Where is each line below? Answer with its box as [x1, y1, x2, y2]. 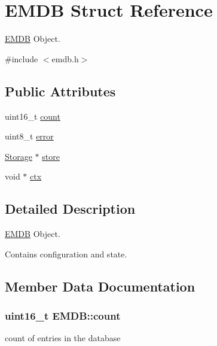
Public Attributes [5, 81, 116, 100]
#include [5, 52, 38, 65]
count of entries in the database [5, 332, 121, 344]
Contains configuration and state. [5, 247, 127, 260]
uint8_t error [5, 130, 54, 142]
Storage [5, 150, 32, 162]
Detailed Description [5, 199, 136, 218]
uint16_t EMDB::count [5, 308, 121, 323]
